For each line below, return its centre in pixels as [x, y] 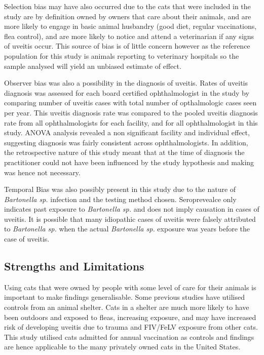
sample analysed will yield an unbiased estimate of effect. [93, 66]
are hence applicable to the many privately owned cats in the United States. [122, 347]
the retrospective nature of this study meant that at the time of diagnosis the [124, 152]
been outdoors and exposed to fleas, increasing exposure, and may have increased [130, 317]
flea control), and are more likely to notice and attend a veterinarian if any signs [129, 36]
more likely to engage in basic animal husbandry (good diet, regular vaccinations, [130, 26]
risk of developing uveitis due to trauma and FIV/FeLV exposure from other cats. [131, 327]
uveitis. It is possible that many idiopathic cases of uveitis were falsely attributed [130, 219]
